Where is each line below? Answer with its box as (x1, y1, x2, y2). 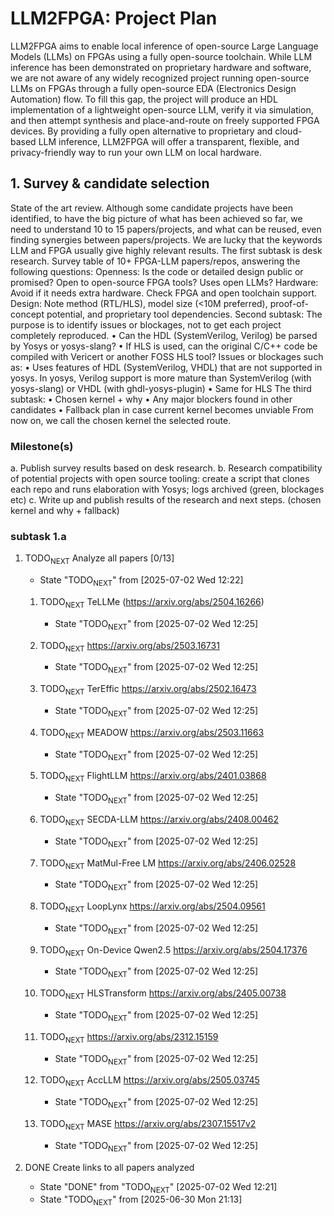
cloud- (274, 125, 303, 137)
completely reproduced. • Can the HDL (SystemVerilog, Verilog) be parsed (10, 329, 318, 341)
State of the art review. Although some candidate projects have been (10, 202, 293, 214)
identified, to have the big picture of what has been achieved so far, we (10, 212, 303, 224)
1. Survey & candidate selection (10, 175, 210, 192)
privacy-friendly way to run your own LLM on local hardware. (10, 146, 262, 158)
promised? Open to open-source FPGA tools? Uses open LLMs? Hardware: (10, 276, 319, 288)
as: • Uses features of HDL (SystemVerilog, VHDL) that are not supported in (10, 361, 323, 373)
